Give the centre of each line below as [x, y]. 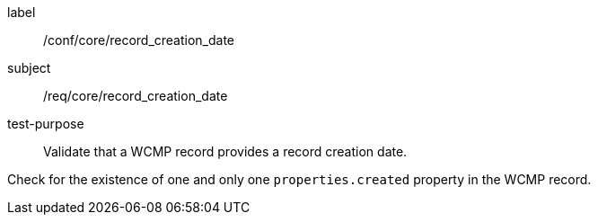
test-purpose [46, 124]
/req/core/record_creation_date [136, 96]
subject [29, 68]
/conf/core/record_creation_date [139, 40]
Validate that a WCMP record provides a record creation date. [225, 151]
